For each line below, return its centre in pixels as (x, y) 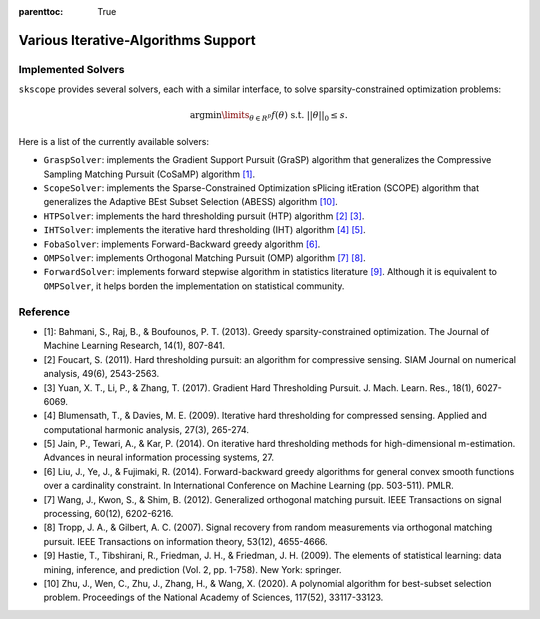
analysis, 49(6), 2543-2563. (101, 374)
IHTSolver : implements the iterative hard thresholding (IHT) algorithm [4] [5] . (205, 230)
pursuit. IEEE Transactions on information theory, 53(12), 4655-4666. (186, 541)
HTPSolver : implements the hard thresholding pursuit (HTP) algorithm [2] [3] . (204, 216)
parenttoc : (41, 11)
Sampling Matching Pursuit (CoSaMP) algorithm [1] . (149, 174)
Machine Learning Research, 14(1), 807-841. (134, 346)
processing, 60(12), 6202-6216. (108, 514)
